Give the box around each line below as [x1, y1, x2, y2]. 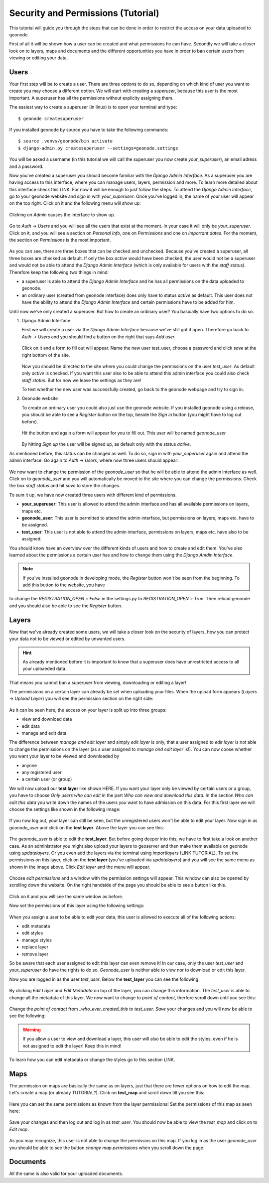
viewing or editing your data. [9, 55, 68, 61]
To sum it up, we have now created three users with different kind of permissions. [9, 492, 177, 498]
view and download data [21, 716, 72, 722]
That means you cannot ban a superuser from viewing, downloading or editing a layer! [9, 679, 186, 685]
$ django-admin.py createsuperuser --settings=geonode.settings [18, 145, 179, 151]
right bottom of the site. [21, 352, 70, 358]
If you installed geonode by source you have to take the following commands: [9, 127, 169, 132]
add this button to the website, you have [22, 582, 105, 588]
